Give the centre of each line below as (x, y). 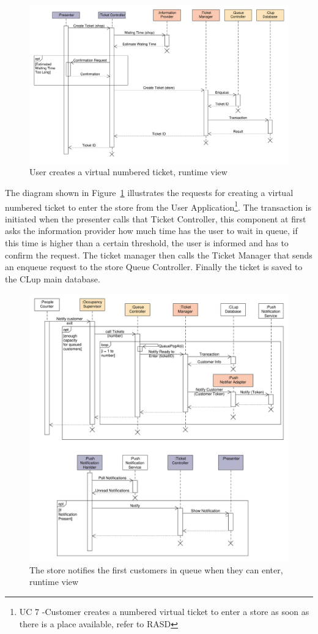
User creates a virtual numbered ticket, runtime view (128, 172)
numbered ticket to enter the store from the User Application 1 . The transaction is (158, 206)
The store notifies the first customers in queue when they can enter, (156, 569)
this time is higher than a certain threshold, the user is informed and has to (147, 243)
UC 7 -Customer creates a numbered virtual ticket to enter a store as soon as (164, 611)
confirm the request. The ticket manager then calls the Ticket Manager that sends (159, 255)
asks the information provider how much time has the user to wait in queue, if (151, 231)
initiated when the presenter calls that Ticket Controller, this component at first (156, 218)
